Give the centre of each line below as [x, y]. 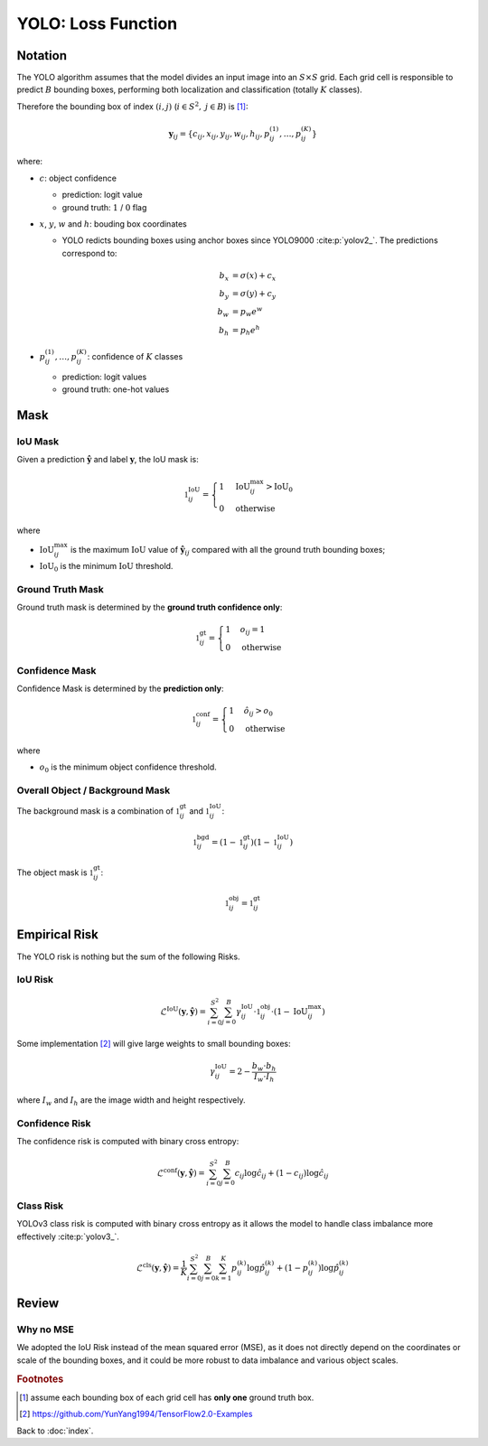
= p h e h [246, 331]
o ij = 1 [253, 630]
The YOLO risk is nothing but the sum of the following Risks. [128, 956]
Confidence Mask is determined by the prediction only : [120, 689]
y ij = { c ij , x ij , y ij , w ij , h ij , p [219, 135]
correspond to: [89, 253]
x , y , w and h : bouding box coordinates [113, 224]
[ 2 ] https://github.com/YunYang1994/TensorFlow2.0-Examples [136, 1414]
